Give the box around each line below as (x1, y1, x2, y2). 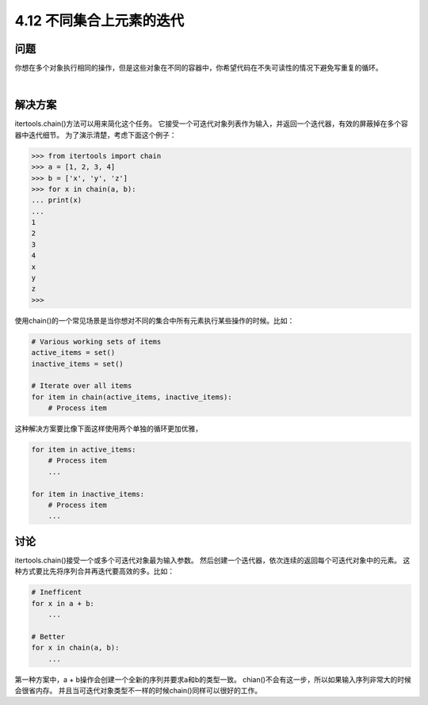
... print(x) (31, 196, 82, 205)
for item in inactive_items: (31, 490, 145, 498)
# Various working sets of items (31, 337, 162, 346)
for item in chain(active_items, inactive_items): (31, 392, 233, 402)
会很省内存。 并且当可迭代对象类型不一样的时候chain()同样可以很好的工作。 (14, 686, 262, 695)
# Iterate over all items (31, 381, 132, 391)
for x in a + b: (31, 599, 95, 608)
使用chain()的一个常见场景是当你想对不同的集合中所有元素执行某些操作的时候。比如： (14, 315, 295, 325)
